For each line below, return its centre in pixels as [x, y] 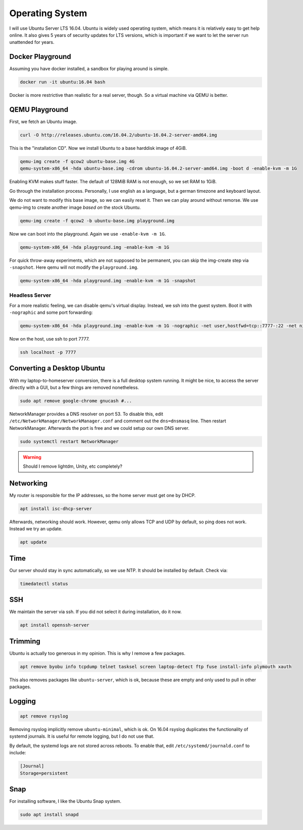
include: [18, 753]
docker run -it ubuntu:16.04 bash [63, 82]
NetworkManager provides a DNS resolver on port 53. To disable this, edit [86, 414]
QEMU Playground [39, 110]
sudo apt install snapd [49, 815]
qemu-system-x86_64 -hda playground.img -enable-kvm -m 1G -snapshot [108, 281]
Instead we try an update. [36, 529]
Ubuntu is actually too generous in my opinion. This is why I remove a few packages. [97, 653]
